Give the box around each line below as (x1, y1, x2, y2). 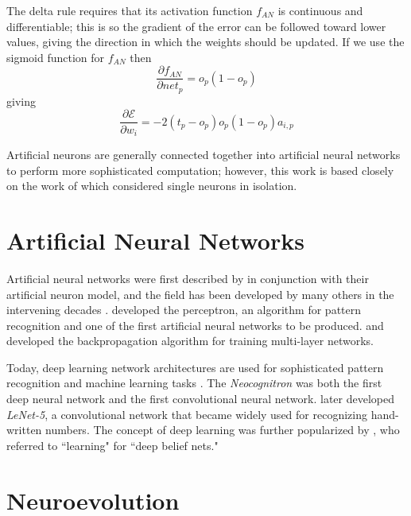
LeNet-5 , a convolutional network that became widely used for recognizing (6, 405, 367, 422)
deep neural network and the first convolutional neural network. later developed (6, 390, 395, 407)
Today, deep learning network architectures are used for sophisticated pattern (6, 359, 384, 375)
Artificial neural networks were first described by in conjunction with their (6, 270, 369, 286)
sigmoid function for (6, 48, 105, 65)
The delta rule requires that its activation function (6, 2, 253, 18)
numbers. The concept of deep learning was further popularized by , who (45, 421, 400, 438)
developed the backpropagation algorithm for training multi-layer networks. (6, 332, 374, 349)
